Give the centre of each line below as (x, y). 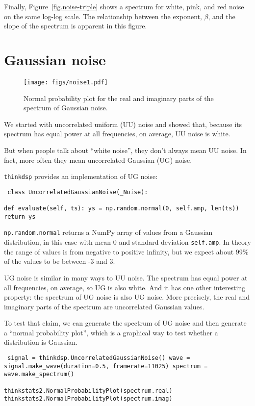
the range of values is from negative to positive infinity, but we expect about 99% (126, 251)
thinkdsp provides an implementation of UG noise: (81, 176)
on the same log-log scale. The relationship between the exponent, (103, 16)
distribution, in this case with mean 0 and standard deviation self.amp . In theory (127, 242)
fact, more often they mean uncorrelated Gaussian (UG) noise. (98, 160)
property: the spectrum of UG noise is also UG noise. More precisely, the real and (127, 297)
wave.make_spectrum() (39, 374)
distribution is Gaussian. (41, 342)
